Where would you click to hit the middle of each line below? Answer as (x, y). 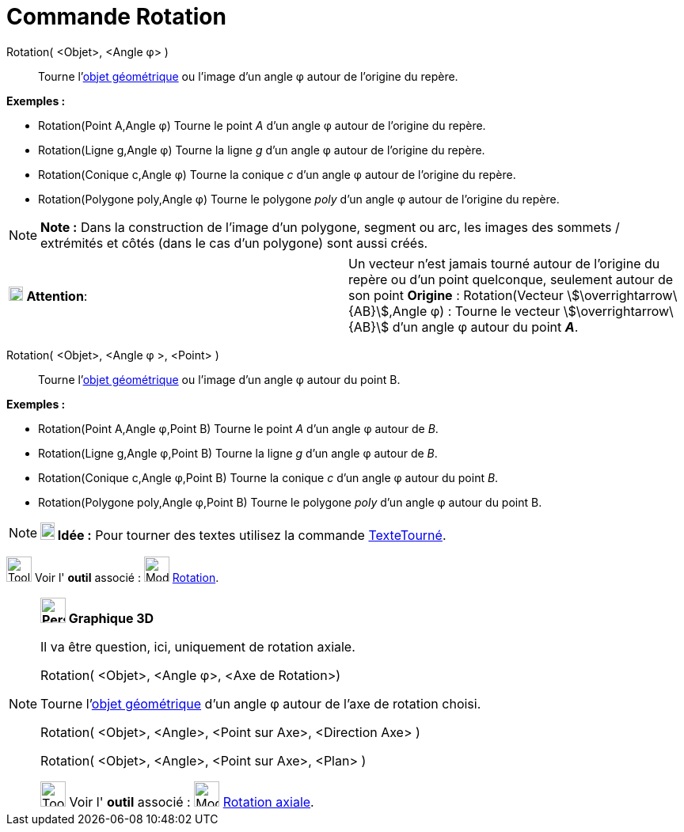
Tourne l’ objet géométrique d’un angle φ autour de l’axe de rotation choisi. (261, 703)
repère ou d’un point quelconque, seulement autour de (511, 279)
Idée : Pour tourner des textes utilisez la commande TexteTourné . (252, 535)
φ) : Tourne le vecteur (495, 311)
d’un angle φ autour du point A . (485, 327)
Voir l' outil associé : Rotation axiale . (192, 802)
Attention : (57, 296)
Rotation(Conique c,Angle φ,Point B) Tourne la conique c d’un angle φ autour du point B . (268, 477)
